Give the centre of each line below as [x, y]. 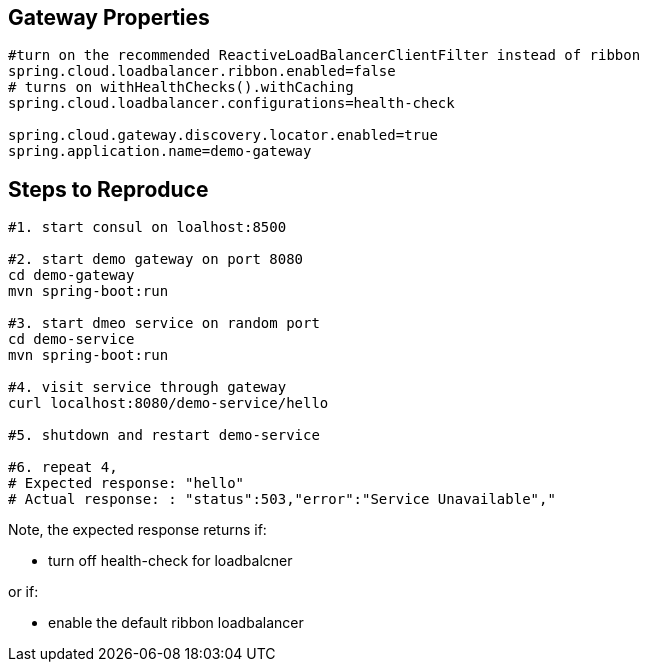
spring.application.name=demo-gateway [160, 151]
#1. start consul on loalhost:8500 [147, 227]
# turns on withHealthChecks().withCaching [181, 87]
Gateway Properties [109, 17]
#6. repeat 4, [63, 467]
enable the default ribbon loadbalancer [176, 623]
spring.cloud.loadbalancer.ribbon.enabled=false [202, 71]
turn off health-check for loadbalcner [170, 561]
